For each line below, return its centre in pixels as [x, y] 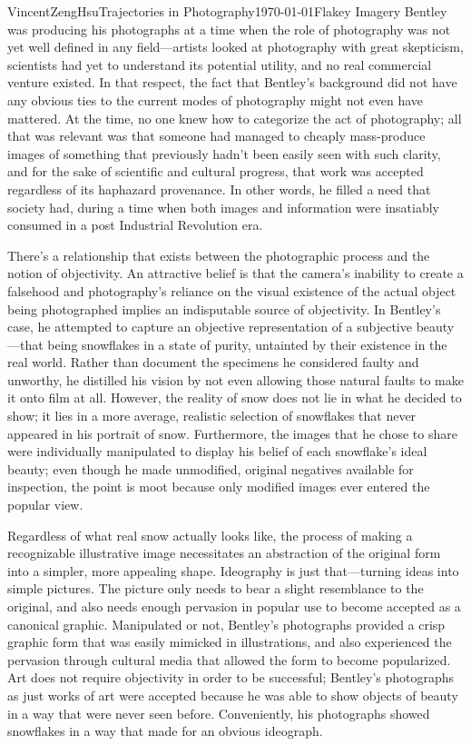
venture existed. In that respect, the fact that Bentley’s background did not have [232, 82]
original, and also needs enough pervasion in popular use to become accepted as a [234, 606]
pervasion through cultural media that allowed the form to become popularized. [229, 659]
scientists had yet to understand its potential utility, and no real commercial [220, 64]
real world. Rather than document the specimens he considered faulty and [213, 362]
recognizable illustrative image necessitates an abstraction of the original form [224, 553]
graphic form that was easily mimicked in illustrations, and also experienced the [230, 642]
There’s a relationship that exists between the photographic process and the [219, 255]
